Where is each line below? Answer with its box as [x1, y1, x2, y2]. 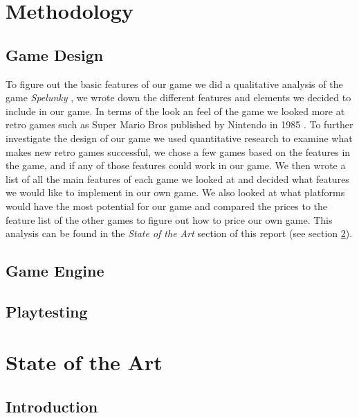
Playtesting [6, 300, 88, 322]
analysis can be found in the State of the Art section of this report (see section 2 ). [6, 226, 353, 241]
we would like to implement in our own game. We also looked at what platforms [6, 185, 345, 200]
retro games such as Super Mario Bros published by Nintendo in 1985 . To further [6, 117, 353, 132]
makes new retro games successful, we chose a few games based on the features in [6, 144, 351, 159]
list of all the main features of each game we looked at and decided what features [6, 171, 349, 186]
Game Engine [6, 260, 104, 281]
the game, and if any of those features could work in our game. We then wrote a [6, 158, 346, 173]
